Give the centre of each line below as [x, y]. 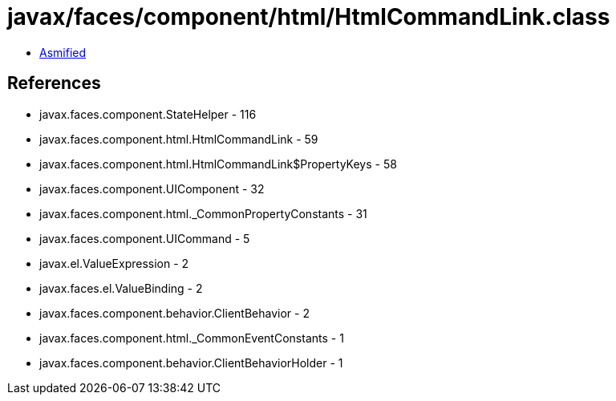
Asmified [63, 52]
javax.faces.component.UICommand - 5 [145, 238]
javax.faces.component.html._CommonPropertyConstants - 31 [203, 213]
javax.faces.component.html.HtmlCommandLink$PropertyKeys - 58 [218, 164]
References [54, 83]
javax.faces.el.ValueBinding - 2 [121, 288]
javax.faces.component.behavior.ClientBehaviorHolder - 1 [191, 363]
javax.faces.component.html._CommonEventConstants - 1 [192, 338]
